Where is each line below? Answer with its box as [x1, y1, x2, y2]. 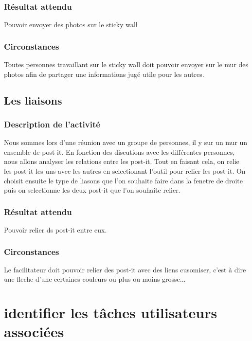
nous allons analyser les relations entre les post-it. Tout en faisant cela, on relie [4, 156, 239, 166]
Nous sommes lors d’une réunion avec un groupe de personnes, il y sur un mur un [4, 137, 248, 147]
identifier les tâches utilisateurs [4, 303, 217, 323]
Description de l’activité [4, 118, 100, 130]
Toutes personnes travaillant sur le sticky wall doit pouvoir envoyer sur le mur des [4, 59, 249, 70]
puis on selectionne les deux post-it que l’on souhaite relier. [4, 185, 180, 195]
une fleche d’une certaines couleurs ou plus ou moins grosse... [4, 274, 186, 284]
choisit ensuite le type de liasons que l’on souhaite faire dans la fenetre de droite [4, 175, 243, 185]
